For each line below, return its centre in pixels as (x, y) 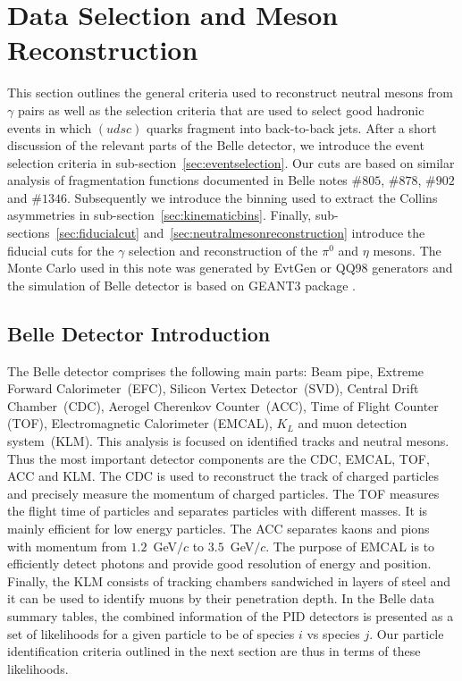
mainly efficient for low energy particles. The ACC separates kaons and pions (218, 528)
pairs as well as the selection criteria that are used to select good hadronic (221, 109)
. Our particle (407, 633)
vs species (333, 633)
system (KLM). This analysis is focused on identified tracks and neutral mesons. (228, 441)
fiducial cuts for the (61, 250)
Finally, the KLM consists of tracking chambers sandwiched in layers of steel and (229, 580)
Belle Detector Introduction (139, 333)
